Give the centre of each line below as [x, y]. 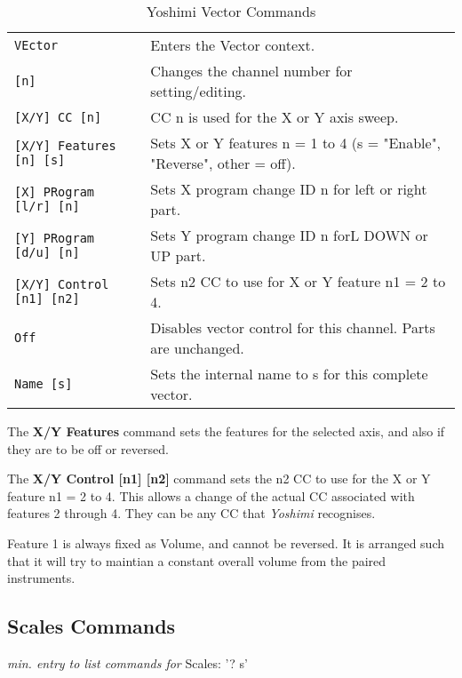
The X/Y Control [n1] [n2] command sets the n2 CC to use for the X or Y [219, 479]
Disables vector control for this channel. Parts [293, 327]
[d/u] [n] [47, 252]
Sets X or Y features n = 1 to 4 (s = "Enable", [296, 143]
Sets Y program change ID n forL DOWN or [289, 235]
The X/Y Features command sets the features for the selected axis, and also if [226, 431]
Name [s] [44, 384]
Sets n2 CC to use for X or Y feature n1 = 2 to [298, 281]
